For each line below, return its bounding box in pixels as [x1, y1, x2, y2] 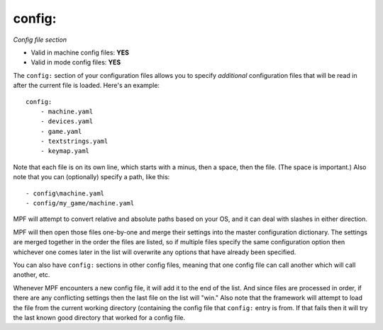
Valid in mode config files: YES [30, 58, 121, 67]
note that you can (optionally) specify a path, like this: [13, 173, 170, 181]
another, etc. [13, 271, 50, 279]
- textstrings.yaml [40, 137, 109, 145]
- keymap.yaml [40, 147, 90, 155]
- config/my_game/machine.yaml [26, 199, 135, 207]
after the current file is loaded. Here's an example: [13, 81, 160, 90]
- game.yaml [40, 127, 82, 135]
